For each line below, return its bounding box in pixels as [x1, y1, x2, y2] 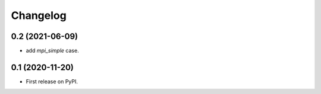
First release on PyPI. [26, 77, 78, 85]
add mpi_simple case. [26, 47, 80, 54]
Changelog [11, 9, 67, 22]
